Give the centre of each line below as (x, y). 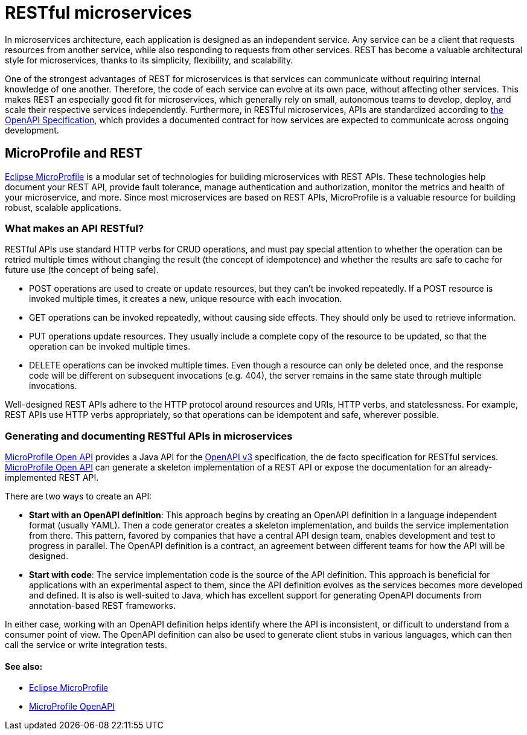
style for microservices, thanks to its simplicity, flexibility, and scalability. (149, 60)
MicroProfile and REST (74, 153)
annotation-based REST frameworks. (103, 606)
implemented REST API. (52, 478)
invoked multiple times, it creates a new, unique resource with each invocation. (186, 299)
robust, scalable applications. (63, 207)
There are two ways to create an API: (78, 496)
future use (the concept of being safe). (82, 270)
